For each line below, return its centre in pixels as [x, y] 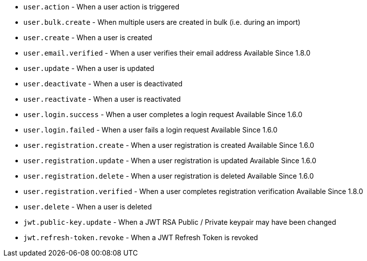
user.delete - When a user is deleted [88, 207]
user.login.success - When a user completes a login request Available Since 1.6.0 [163, 114]
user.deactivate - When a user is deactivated [103, 84]
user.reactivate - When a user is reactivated [102, 99]
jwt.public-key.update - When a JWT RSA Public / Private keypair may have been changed [180, 222]
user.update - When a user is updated [89, 68]
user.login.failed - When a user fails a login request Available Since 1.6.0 [150, 130]
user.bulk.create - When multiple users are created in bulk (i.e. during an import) [162, 22]
